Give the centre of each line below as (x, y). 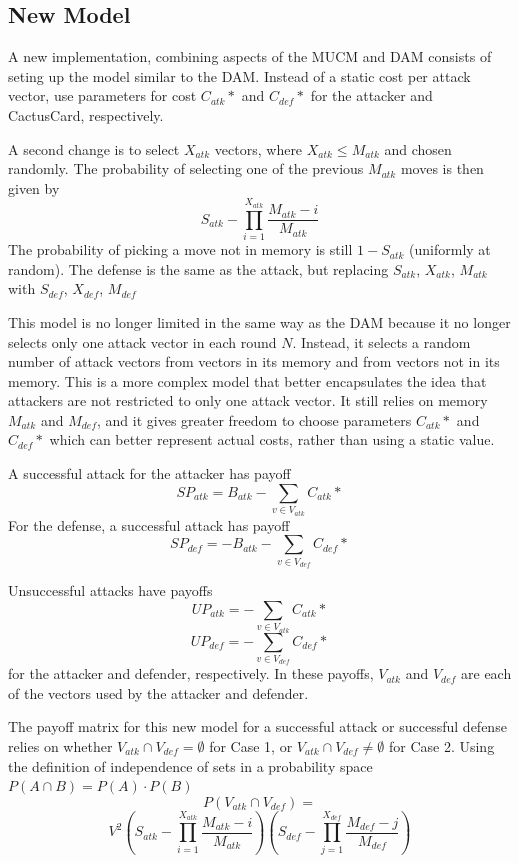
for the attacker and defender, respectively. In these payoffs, (191, 673)
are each (486, 673)
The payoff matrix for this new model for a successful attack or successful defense (257, 726)
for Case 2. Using (441, 746)
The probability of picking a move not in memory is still (180, 249)
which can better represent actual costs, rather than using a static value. (272, 439)
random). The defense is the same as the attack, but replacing (198, 268)
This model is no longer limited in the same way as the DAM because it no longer (259, 321)
